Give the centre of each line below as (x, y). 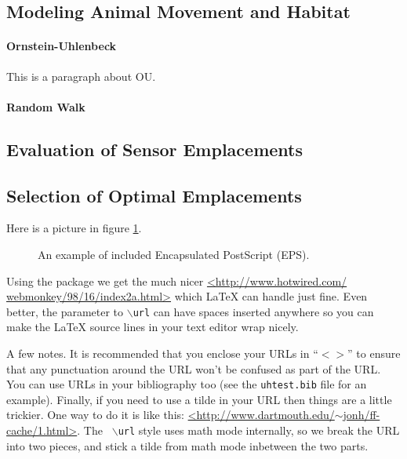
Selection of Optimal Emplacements (154, 195)
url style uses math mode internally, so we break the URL (259, 430)
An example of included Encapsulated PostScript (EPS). (174, 254)
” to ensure (374, 353)
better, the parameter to (65, 311)
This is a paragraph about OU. (81, 76)
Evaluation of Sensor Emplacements (154, 149)
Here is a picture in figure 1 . (74, 228)
